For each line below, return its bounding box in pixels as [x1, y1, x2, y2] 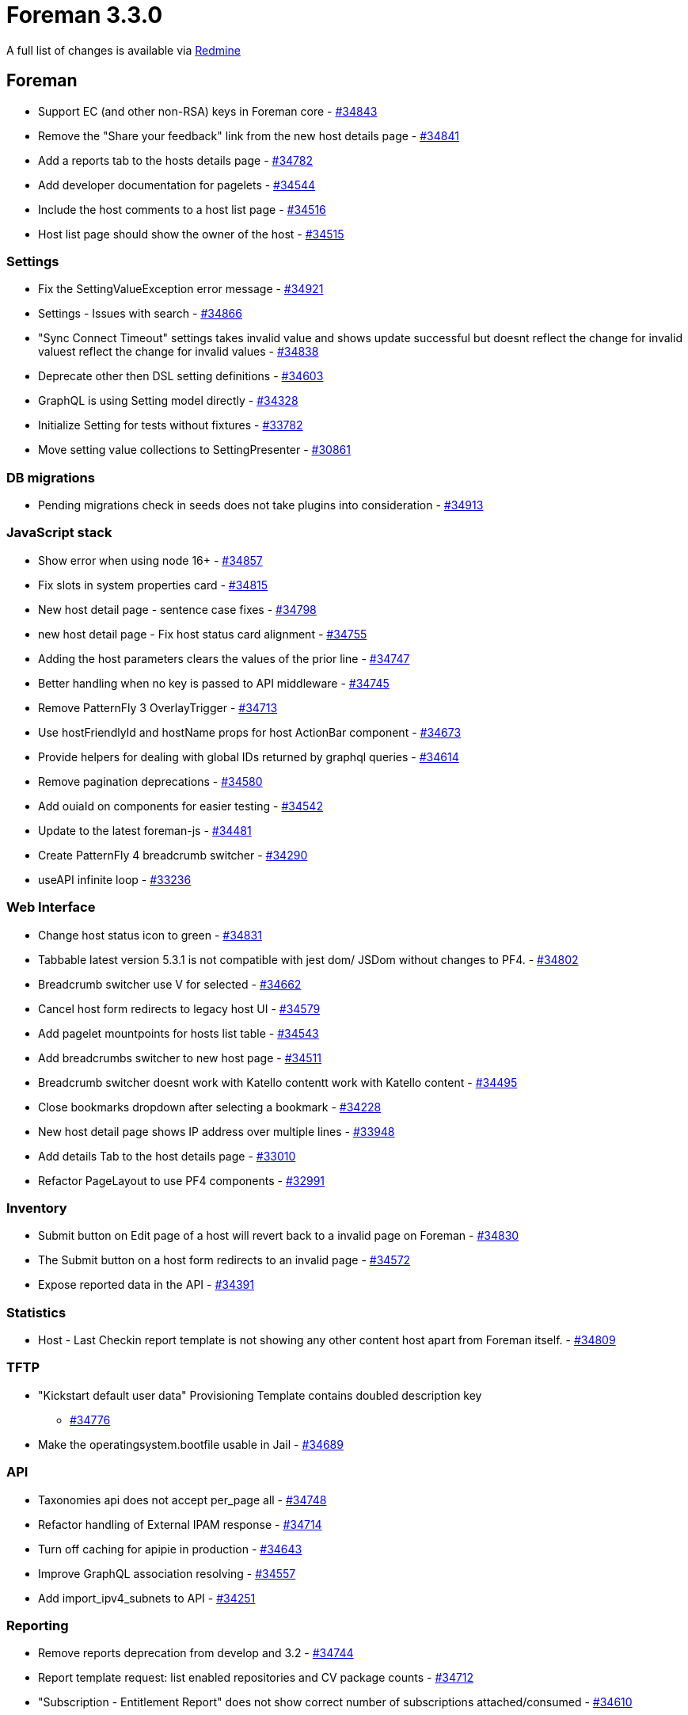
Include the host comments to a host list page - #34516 [38, 202, 326, 216]
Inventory [6, 1199, 67, 1216]
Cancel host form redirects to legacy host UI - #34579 [38, 1001, 321, 1016]
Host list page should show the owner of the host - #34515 [38, 227, 344, 241]
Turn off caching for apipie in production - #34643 [38, 1542, 302, 1556]
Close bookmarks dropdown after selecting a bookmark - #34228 [38, 1100, 382, 1114]
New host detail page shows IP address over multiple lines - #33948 [38, 1124, 395, 1138]
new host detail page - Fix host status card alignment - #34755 [38, 627, 367, 641]
